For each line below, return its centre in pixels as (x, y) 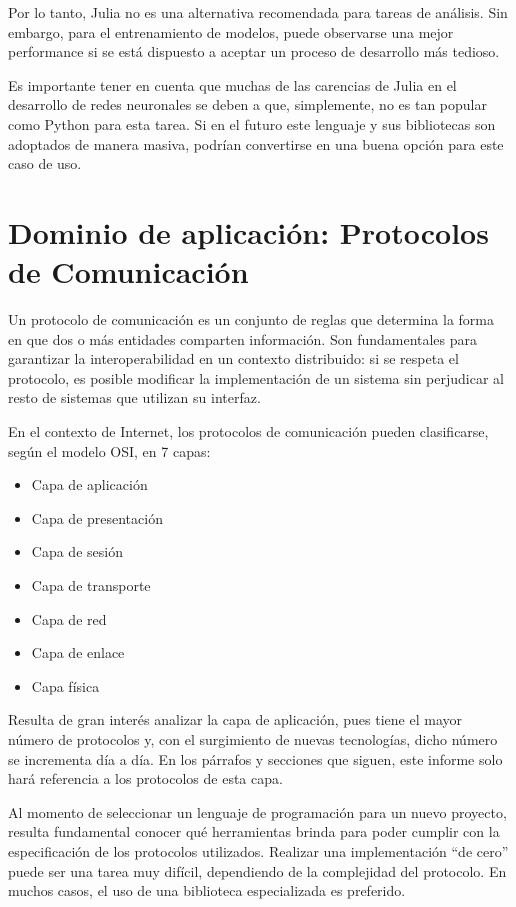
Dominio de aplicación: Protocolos (248, 231)
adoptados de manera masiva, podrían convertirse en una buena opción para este (256, 143)
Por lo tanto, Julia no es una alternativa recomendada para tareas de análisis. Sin (258, 12)
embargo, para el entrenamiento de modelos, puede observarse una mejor (231, 31)
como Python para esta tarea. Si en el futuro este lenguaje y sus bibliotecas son (252, 123)
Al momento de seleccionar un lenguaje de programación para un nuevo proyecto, (257, 811)
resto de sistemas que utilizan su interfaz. (134, 397)
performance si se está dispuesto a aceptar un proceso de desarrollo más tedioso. (254, 51)
